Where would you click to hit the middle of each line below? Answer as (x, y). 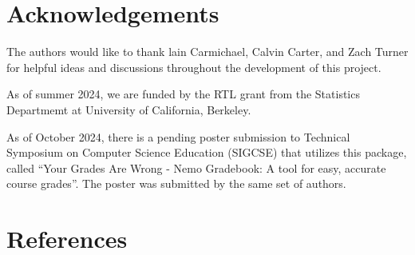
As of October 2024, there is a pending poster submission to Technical (178, 136)
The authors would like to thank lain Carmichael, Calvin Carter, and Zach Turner (207, 52)
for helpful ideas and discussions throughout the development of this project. (194, 67)
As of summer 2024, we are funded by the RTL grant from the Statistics (183, 94)
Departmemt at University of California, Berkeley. (129, 109)
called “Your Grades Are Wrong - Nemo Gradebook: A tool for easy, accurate (196, 167)
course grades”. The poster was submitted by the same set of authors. (176, 183)
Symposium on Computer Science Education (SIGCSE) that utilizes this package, (207, 152)
